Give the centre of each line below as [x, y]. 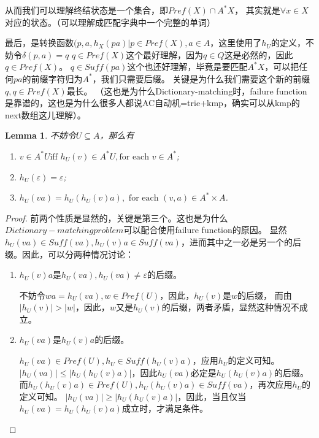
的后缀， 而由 [265, 295]
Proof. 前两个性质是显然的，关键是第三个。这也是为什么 [117, 217]
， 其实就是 [257, 10]
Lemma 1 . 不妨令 [40, 135]
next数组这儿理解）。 [45, 114]
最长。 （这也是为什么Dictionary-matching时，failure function [187, 90]
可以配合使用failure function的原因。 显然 [205, 230]
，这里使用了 [236, 43]
